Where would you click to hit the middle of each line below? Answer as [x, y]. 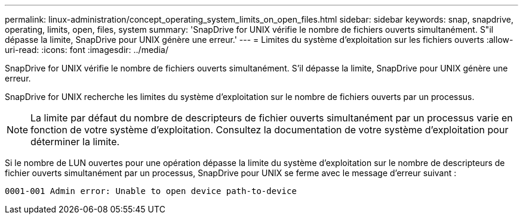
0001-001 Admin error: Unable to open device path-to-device [151, 191]
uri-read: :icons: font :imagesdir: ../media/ [87, 50]
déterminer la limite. [75, 142]
